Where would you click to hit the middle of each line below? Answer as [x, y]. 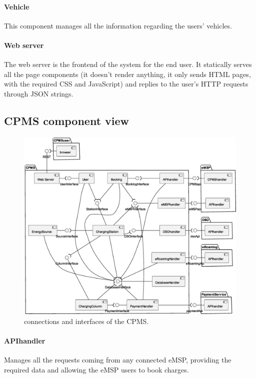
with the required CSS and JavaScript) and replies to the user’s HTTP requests [126, 84]
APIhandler [25, 340]
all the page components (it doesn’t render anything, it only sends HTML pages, [127, 74]
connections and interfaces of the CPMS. [86, 321]
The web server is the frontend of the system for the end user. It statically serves [128, 64]
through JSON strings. [39, 93]
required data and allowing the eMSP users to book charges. [96, 369]
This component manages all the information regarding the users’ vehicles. [118, 25]
